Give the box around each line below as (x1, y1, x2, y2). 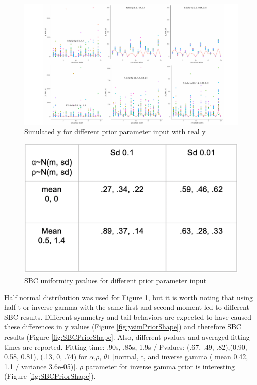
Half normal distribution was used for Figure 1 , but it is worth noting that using (4, 292, 253, 302)
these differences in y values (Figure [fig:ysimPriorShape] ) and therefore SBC (4, 321, 241, 332)
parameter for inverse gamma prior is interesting (85, 361, 235, 371)
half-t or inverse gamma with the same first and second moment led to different (4, 302, 249, 312)
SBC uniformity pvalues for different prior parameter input (24, 275, 207, 285)
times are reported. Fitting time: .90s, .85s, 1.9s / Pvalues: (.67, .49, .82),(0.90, (4, 341, 247, 352)
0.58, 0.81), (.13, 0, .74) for (4, 351, 87, 362)
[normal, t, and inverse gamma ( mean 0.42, (113, 351, 248, 362)
